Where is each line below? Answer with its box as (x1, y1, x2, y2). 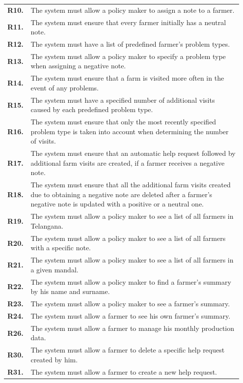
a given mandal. (30, 264, 79, 274)
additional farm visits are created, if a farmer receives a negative (30, 157, 225, 168)
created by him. (30, 354, 78, 364)
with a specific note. (30, 242, 91, 253)
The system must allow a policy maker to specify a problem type (30, 51, 226, 61)
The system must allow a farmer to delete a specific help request (30, 345, 225, 355)
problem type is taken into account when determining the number (30, 126, 229, 136)
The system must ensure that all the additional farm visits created (30, 179, 231, 190)
